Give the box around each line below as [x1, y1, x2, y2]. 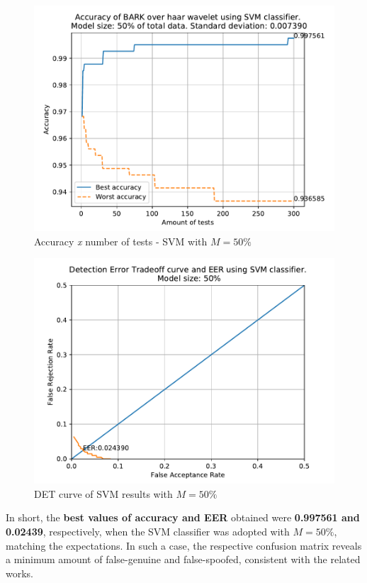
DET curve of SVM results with [34, 486, 173, 501]
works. [6, 565, 34, 580]
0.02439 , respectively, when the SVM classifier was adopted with [6, 523, 290, 538]
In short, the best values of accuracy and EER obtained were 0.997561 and [6, 510, 360, 525]
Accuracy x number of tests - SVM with [34, 233, 208, 248]
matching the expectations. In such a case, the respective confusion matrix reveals [6, 538, 362, 553]
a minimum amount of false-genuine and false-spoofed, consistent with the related [6, 552, 361, 567]
